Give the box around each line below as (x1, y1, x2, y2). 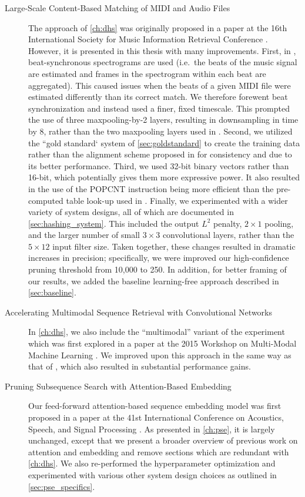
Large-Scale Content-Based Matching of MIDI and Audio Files (5, 2, 230, 14)
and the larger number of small (28, 229, 140, 241)
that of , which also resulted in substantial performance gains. (28, 360, 251, 372)
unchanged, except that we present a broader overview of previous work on (28, 434, 298, 446)
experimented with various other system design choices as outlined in (28, 468, 277, 481)
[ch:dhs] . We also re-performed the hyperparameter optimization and (28, 457, 276, 469)
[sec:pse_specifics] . (28, 480, 95, 492)
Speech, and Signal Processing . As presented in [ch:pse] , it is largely (28, 422, 275, 435)
